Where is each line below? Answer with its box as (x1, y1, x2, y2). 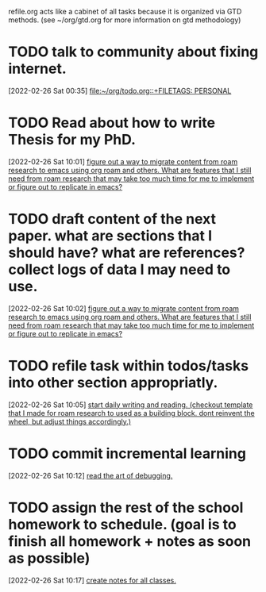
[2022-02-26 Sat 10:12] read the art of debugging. (8, 471, 173, 480)
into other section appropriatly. (8, 374, 218, 391)
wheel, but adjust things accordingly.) (8, 417, 132, 426)
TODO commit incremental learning (8, 444, 246, 463)
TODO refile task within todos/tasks (8, 357, 249, 375)
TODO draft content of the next (8, 210, 217, 229)
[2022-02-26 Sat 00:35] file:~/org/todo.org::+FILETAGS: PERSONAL (8, 86, 232, 95)
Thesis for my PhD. (8, 131, 137, 149)
